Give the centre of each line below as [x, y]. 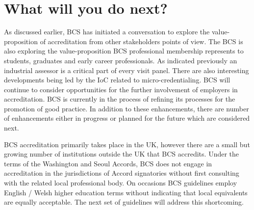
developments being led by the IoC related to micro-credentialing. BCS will [117, 80]
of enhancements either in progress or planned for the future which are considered [127, 118]
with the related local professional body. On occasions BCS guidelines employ [121, 183]
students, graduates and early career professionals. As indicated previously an [121, 60]
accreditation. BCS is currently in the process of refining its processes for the [120, 99]
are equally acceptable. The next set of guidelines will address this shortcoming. [124, 202]
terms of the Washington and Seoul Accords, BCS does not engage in [108, 163]
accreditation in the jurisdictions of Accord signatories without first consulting [122, 173]
